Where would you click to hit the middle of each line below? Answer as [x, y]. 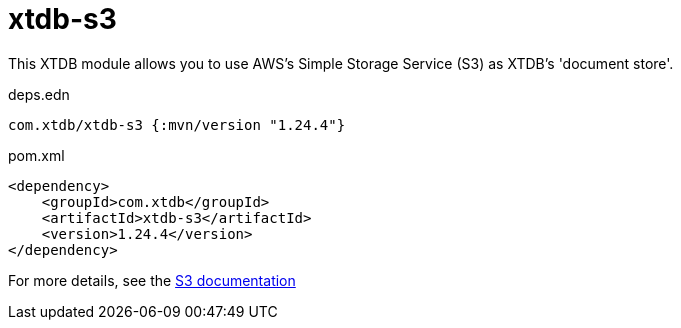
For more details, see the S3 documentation [152, 280]
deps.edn [39, 94]
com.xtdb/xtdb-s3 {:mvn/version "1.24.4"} [177, 124]
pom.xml [36, 155]
